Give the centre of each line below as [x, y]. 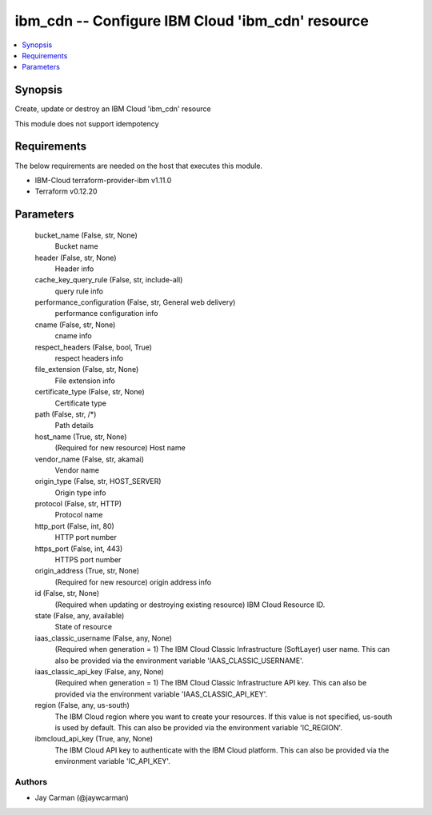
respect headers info [89, 358]
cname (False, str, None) [75, 325]
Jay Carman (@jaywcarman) [82, 798]
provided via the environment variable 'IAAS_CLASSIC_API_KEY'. [161, 694]
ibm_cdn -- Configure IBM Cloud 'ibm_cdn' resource [192, 21]
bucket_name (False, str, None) [86, 235]
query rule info [79, 291]
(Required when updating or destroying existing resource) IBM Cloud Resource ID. [190, 605]
